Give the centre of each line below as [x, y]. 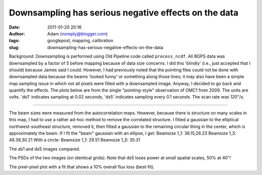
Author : [17, 33]
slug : [14, 47]
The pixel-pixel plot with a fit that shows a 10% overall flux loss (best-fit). [82, 167]
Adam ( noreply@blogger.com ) [77, 33]
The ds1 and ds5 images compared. [45, 149]
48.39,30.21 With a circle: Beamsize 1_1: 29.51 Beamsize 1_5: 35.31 [74, 140]
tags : [14, 41]
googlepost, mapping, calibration [80, 41]
